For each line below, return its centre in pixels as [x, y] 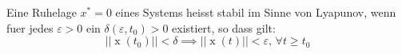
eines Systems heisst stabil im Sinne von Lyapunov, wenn [256, 12]
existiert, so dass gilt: [224, 27]
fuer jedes [30, 27]
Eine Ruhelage [42, 12]
